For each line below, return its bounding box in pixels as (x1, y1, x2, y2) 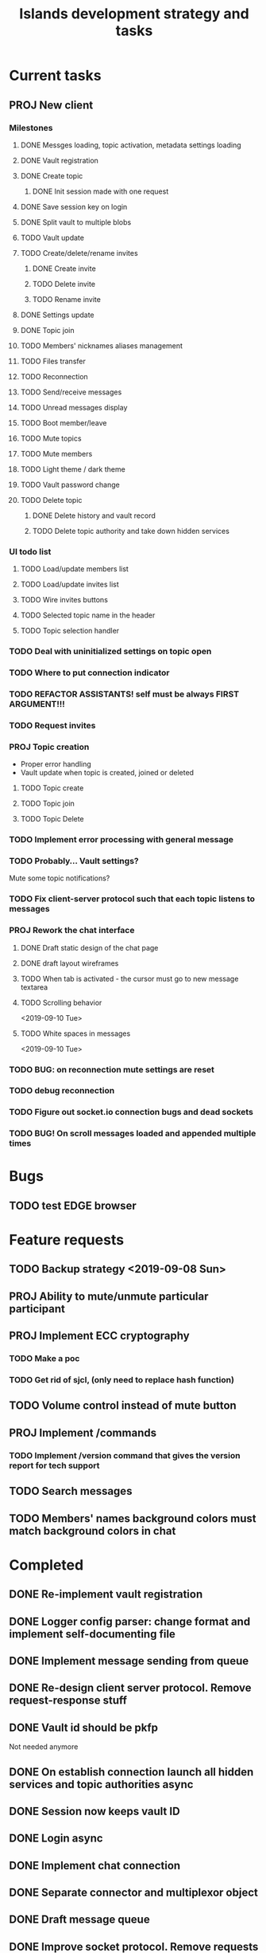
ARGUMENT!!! (9, 698, 66, 709)
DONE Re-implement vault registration (9, 1587, 203, 1602)
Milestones (9, 122, 53, 133)
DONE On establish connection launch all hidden (9, 1765, 254, 1778)
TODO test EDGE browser (9, 1198, 137, 1212)
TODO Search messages (9, 1484, 133, 1498)
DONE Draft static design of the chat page (20, 943, 159, 952)
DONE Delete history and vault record (32, 511, 156, 520)
